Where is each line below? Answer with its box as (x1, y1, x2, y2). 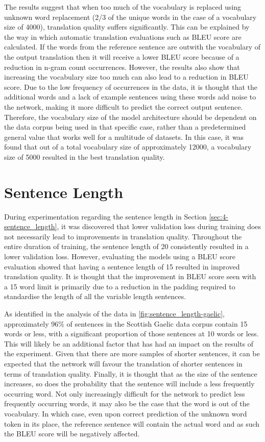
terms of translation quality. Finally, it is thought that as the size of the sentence (4, 368, 257, 379)
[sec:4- (209, 211, 228, 222)
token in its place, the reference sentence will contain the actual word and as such (4, 418, 260, 429)
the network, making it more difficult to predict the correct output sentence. (4, 101, 243, 112)
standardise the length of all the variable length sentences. (4, 291, 186, 302)
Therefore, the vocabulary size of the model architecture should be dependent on (4, 111, 257, 122)
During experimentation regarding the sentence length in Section (4, 211, 207, 222)
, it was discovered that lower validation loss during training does (57, 221, 261, 232)
